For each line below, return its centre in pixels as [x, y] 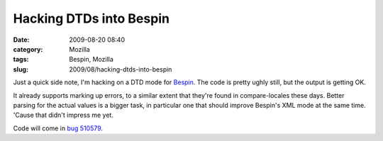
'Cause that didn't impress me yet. [63, 115]
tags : [21, 60]
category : [28, 49]
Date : [21, 40]
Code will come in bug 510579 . [58, 128]
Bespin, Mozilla [91, 60]
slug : [21, 69]
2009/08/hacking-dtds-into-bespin [121, 69]
